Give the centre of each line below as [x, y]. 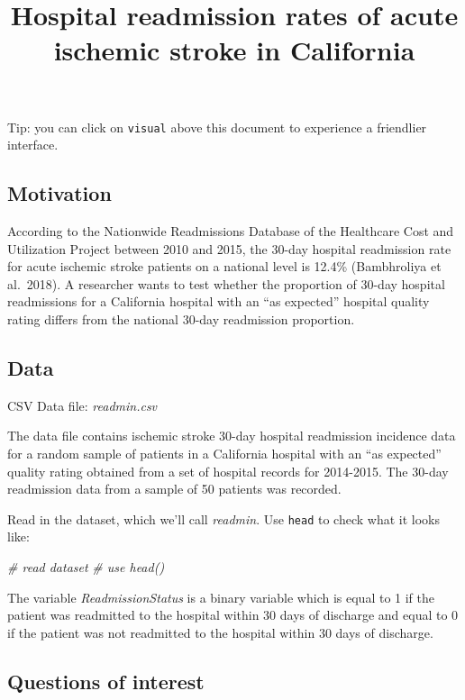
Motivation [59, 193]
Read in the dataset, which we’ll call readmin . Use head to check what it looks [223, 518]
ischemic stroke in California [234, 50]
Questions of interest [106, 681]
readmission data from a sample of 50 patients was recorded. [174, 489]
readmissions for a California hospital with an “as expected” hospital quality [219, 301]
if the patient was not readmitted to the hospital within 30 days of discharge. [220, 632]
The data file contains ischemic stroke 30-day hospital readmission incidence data [232, 436]
